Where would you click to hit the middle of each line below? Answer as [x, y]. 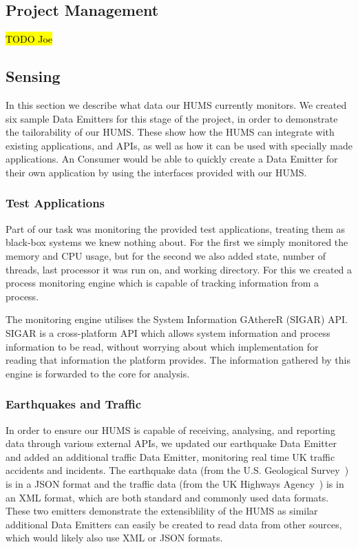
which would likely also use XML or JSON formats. [114, 538]
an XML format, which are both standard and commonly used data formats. [167, 497]
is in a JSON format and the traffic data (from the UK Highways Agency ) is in [175, 483]
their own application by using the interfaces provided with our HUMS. [156, 172]
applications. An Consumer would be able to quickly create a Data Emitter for [172, 159]
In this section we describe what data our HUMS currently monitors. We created [176, 105]
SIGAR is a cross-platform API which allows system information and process [168, 332]
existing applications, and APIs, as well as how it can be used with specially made [179, 145]
